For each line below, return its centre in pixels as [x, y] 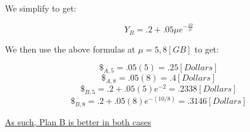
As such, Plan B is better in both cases [78, 122]
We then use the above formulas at [70, 49]
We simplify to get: [41, 8]
